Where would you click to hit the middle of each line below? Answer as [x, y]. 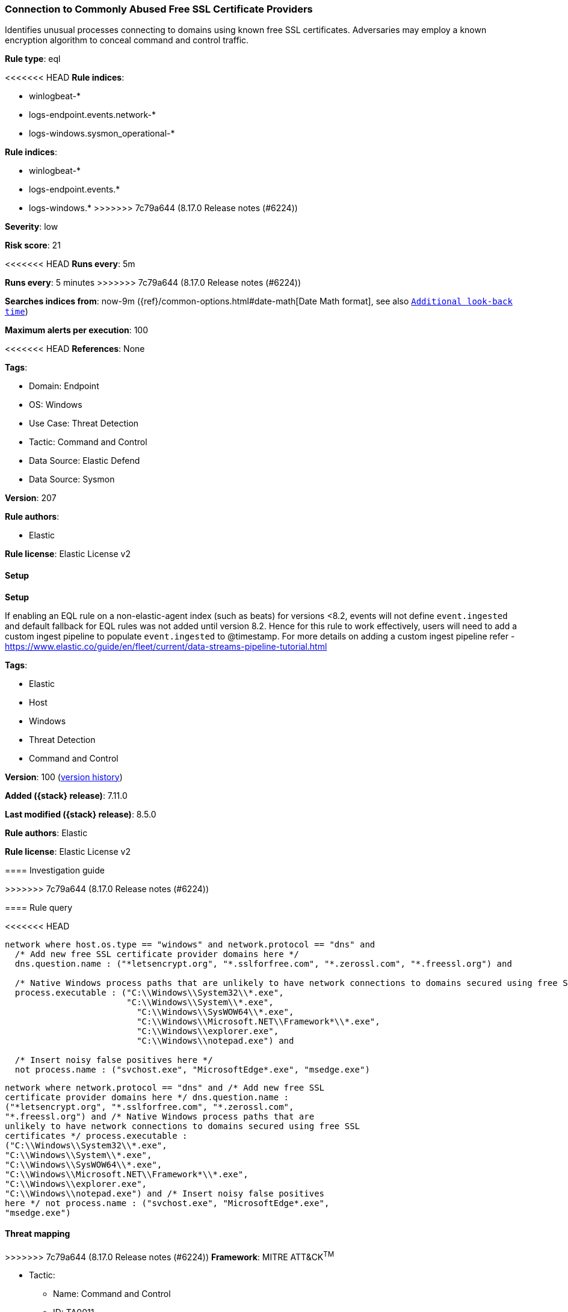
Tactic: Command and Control [88, 442]
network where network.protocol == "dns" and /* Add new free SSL [165, 1087]
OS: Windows [56, 405]
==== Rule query [39, 907]
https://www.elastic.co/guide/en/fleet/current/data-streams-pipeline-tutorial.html [166, 646]
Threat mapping [38, 1234]
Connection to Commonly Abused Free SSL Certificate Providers [159, 9]
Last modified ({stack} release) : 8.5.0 [81, 814]
